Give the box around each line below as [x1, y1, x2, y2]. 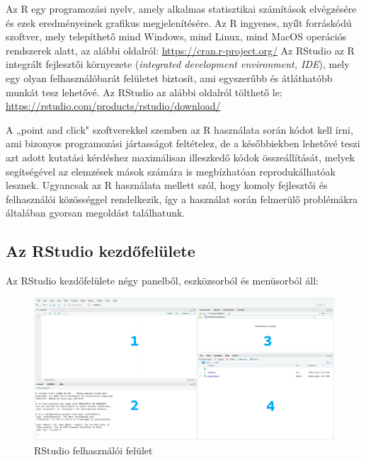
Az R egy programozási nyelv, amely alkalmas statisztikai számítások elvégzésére [6, 1, 357, 16]
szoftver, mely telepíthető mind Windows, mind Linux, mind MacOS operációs [6, 29, 347, 44]
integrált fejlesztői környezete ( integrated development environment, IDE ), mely [6, 57, 350, 71]
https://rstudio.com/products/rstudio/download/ [6, 98, 221, 113]
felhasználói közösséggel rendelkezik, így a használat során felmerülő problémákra [6, 191, 358, 206]
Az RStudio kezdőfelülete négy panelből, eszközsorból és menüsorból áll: [6, 273, 319, 288]
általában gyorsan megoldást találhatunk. [6, 205, 185, 220]
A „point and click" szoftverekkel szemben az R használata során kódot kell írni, [6, 122, 353, 137]
